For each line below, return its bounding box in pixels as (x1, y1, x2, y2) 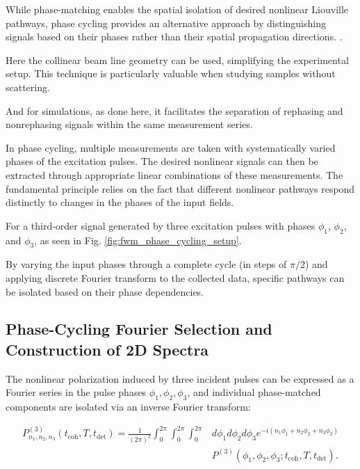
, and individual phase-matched (187, 385, 321, 399)
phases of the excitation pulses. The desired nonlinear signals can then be (6, 154, 318, 168)
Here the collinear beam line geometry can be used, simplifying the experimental (6, 52, 349, 67)
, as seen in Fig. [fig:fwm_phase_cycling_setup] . (34, 232, 242, 247)
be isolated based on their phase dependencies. (6, 284, 204, 299)
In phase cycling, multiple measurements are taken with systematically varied (6, 140, 336, 154)
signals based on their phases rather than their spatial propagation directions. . (6, 29, 343, 44)
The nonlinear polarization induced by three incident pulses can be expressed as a (6, 371, 354, 385)
